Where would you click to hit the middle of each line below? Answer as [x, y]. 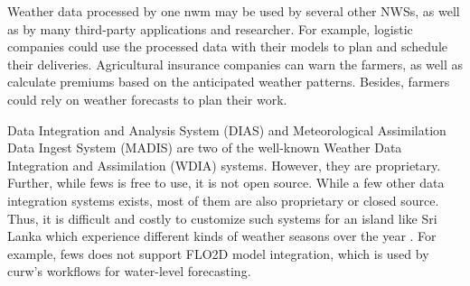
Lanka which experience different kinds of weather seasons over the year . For [222, 236]
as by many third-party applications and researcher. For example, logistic [210, 28]
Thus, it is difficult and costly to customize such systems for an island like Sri [222, 218]
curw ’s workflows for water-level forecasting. [129, 271]
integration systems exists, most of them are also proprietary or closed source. [223, 200]
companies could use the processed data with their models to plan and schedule [228, 46]
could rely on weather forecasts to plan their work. [147, 99]
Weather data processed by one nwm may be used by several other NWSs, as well [234, 11]
